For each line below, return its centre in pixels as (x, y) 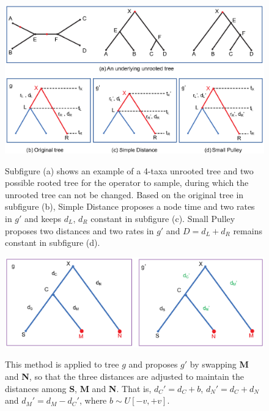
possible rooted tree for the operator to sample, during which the (127, 183)
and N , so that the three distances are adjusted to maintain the (124, 376)
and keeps (43, 219)
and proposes (153, 364)
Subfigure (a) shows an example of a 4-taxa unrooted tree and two (129, 170)
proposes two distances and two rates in (79, 230)
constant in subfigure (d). (53, 243)
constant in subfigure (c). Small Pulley (163, 219)
